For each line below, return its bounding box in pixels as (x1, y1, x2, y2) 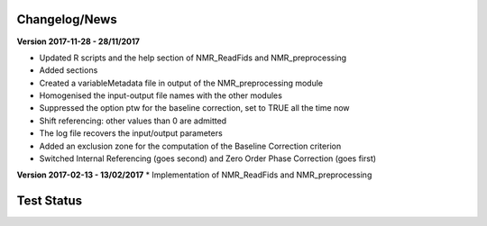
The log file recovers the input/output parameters (39, 128, 223, 139)
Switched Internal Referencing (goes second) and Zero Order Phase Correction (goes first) (39, 153, 377, 164)
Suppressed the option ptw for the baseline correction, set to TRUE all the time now (39, 103, 351, 113)
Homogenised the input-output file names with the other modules (39, 90, 283, 101)
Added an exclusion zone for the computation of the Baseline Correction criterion (39, 140, 342, 151)
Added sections (39, 65, 98, 76)
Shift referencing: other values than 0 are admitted (39, 115, 227, 126)
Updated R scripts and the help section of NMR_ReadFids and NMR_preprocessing (39, 52, 347, 63)
